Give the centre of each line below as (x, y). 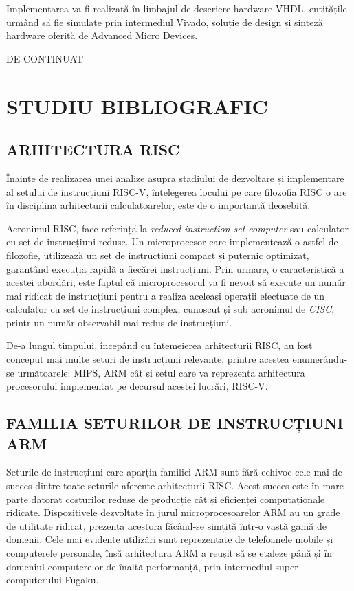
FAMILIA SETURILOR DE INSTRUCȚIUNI (175, 423)
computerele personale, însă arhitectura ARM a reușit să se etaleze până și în (169, 553)
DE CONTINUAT (45, 58)
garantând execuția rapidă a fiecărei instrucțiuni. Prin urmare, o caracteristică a (175, 268)
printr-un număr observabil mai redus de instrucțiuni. (119, 322)
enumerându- (320, 359)
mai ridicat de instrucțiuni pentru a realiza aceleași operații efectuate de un (166, 295)
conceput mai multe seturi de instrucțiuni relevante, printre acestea (148, 359)
